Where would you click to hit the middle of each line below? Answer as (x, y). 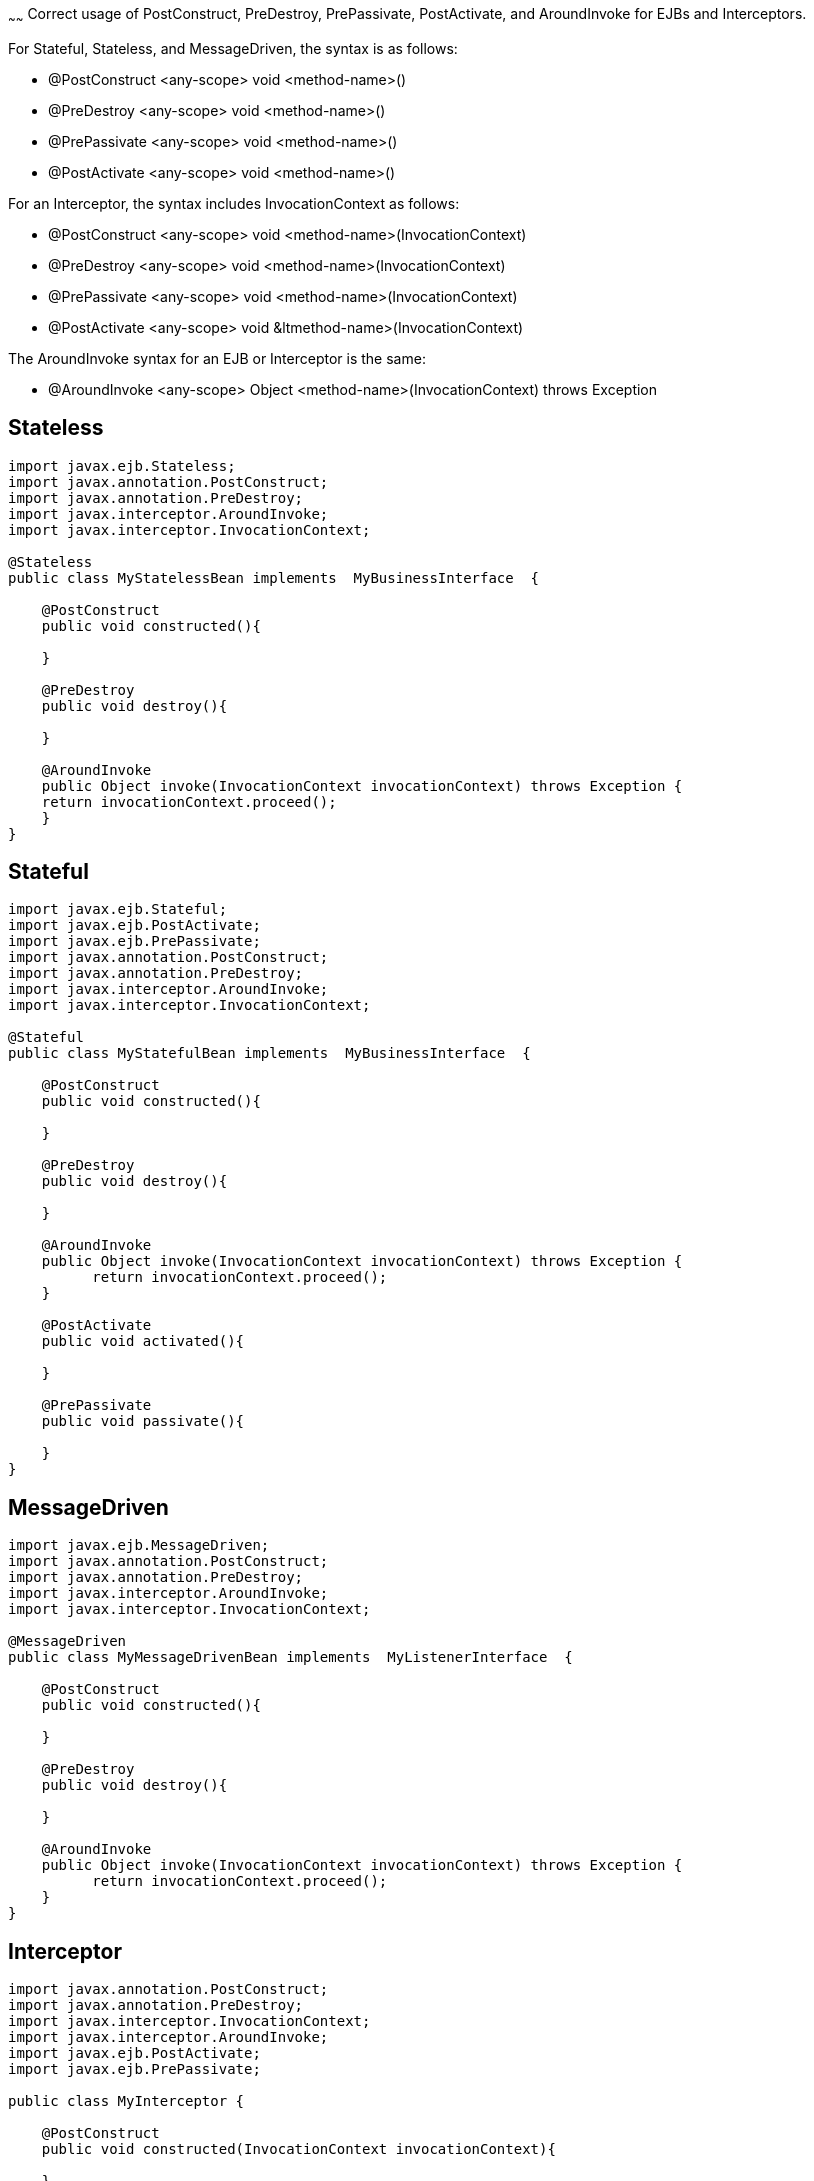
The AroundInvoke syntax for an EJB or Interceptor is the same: (217, 358)
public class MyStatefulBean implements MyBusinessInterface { (269, 1053)
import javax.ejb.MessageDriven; (139, 1545)
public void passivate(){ (143, 1421)
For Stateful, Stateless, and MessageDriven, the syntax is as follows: (233, 48)
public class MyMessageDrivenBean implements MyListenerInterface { (290, 1657)
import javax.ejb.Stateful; (118, 909)
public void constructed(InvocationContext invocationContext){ (298, 2149)
